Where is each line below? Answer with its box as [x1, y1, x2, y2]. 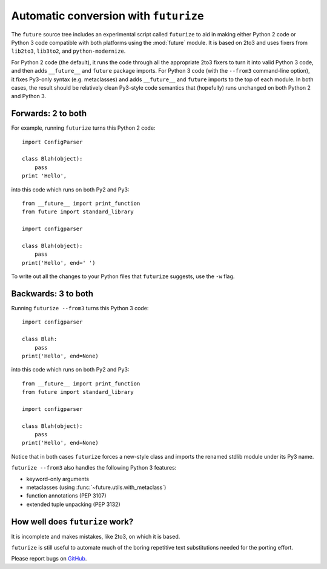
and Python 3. [11, 93, 47, 100]
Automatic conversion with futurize [11, 9, 204, 22]
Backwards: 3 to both [11, 288, 94, 299]
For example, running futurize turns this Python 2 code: [11, 124, 156, 131]
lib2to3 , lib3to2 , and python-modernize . [11, 47, 126, 55]
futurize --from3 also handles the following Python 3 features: [11, 464, 177, 471]
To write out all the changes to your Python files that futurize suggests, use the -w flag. [11, 273, 235, 280]
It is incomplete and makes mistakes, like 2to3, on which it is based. [11, 533, 180, 540]
